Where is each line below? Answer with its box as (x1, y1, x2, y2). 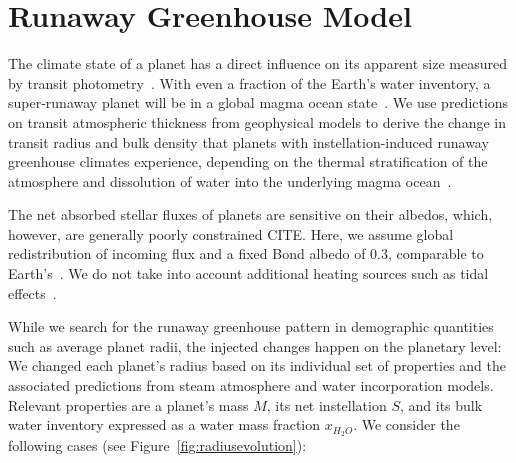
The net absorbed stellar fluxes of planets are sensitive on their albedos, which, (8, 204, 493, 225)
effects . (8, 282, 57, 303)
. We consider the (353, 414, 460, 435)
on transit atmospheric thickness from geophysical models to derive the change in (8, 111, 506, 132)
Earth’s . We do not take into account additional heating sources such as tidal (8, 263, 489, 284)
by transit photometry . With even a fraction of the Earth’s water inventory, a (8, 72, 491, 93)
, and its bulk (400, 394, 483, 415)
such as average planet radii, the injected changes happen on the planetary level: (8, 335, 502, 356)
